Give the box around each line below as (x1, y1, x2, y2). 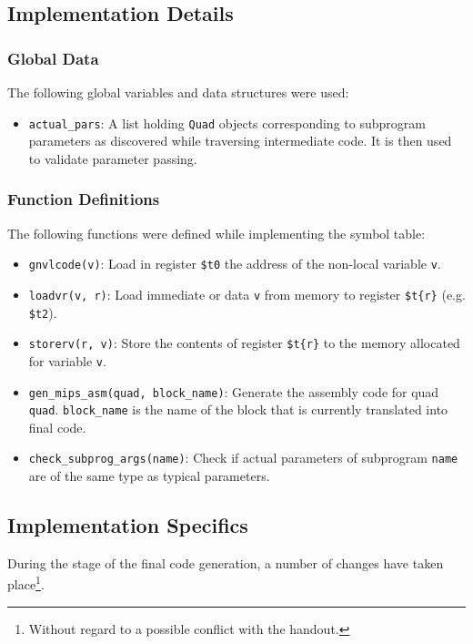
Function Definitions (7, 188, 160, 210)
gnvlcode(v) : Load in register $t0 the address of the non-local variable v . (28, 254, 441, 273)
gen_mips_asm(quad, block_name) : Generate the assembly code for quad (28, 382, 439, 401)
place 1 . (7, 572, 45, 594)
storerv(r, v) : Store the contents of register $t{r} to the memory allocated (28, 333, 460, 353)
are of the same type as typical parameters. (28, 466, 270, 486)
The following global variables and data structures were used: (7, 83, 349, 101)
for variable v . (28, 351, 106, 370)
